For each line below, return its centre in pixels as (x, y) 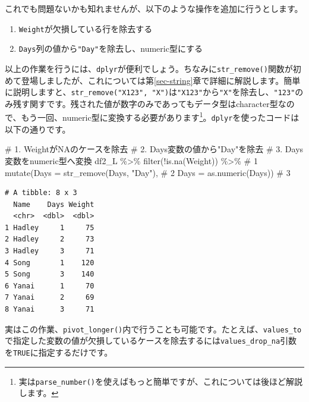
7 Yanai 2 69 (50, 298)
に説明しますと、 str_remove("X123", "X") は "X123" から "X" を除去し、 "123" (150, 92)
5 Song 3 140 (50, 274)
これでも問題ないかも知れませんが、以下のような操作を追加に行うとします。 (154, 8)
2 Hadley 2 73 (50, 239)
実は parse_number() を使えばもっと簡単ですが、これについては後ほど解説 (161, 381)
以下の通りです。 (38, 129)
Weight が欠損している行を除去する (86, 28)
